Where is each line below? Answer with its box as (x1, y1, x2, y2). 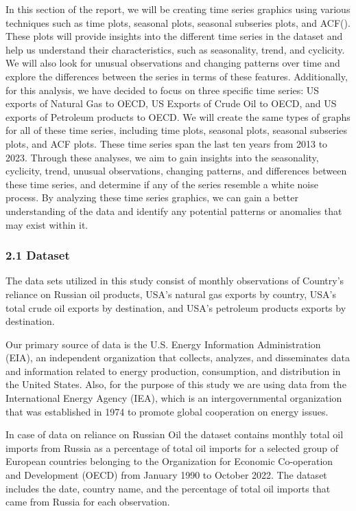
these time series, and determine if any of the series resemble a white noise (5, 177, 318, 191)
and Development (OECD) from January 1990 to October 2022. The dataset (5, 468, 327, 482)
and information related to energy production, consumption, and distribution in (5, 363, 341, 378)
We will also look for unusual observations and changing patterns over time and (5, 56, 340, 70)
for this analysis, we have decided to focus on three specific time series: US (5, 82, 320, 97)
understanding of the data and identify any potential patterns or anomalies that (5, 203, 342, 218)
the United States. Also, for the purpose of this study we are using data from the (5, 377, 346, 391)
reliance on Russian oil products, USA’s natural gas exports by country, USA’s (5, 286, 337, 301)
